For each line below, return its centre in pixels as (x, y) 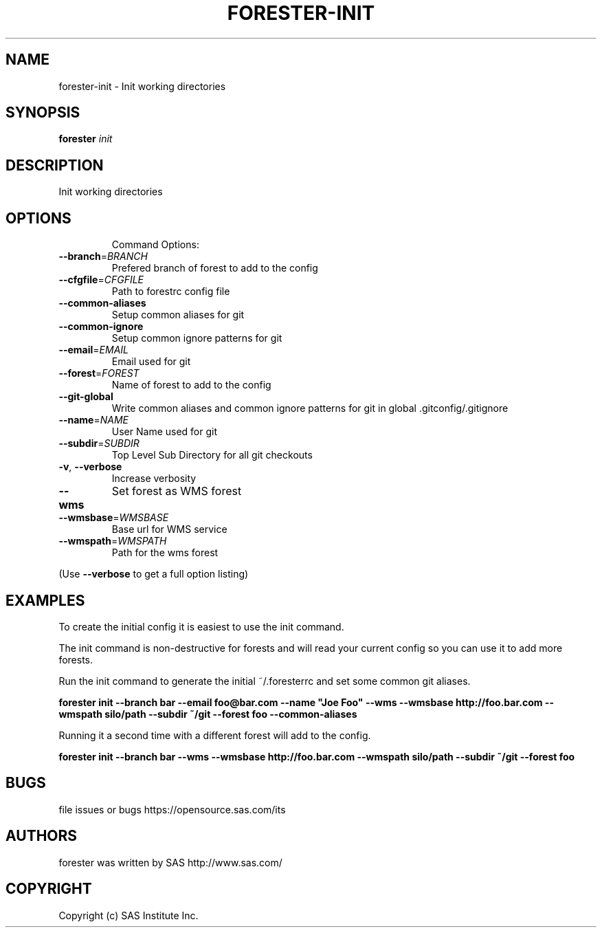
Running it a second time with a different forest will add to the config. (215, 735)
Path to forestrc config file (171, 292)
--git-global (86, 397)
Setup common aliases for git (178, 315)
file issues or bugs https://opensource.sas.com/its (172, 809)
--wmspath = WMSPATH (113, 541)
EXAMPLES (45, 600)
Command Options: (155, 245)
